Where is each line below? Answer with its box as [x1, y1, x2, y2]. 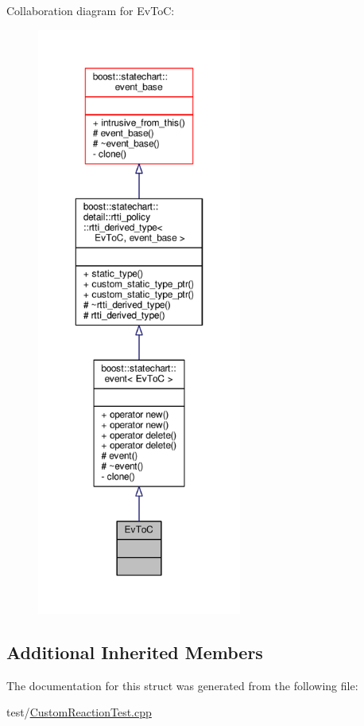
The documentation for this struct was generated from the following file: [6, 677, 358, 693]
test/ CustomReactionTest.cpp [6, 704, 152, 720]
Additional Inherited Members [6, 639, 263, 664]
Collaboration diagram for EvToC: [6, 2, 175, 18]
